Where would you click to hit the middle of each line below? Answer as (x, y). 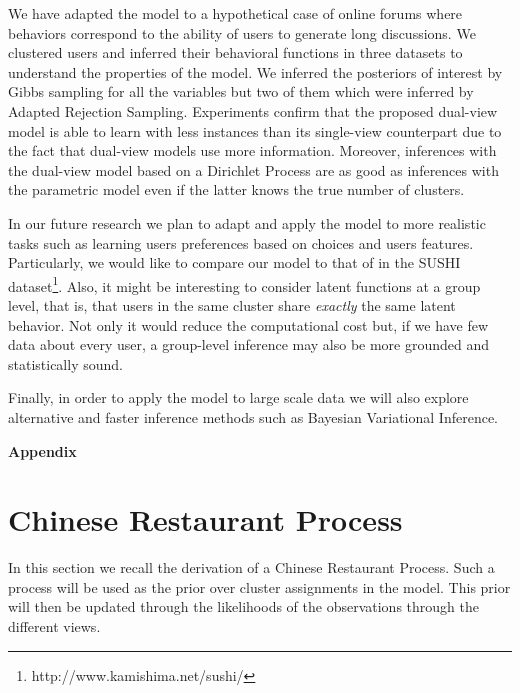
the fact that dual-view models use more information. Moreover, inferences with (252, 150)
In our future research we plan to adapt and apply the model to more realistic (247, 222)
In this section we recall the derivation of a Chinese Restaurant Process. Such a (251, 567)
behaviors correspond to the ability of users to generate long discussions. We (242, 32)
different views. (54, 626)
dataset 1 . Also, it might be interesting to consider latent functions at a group (244, 284)
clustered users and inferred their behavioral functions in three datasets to (235, 52)
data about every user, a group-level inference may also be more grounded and (249, 344)
